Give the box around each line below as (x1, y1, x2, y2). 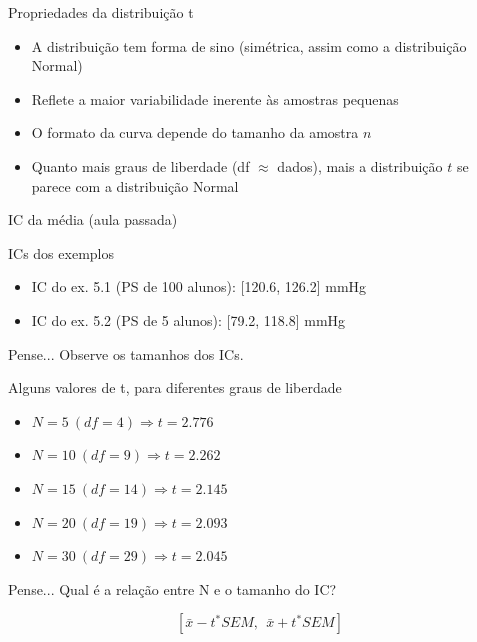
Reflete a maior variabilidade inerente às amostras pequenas (31, 88, 399, 109)
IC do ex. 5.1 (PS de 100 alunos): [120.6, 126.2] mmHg (31, 276, 367, 297)
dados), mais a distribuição (277, 155, 443, 176)
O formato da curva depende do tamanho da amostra (31, 122, 359, 143)
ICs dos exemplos (8, 242, 114, 263)
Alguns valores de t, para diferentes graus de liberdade (8, 377, 342, 398)
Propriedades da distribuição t (8, 2, 194, 22)
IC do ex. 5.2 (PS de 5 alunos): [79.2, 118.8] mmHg (31, 309, 346, 330)
